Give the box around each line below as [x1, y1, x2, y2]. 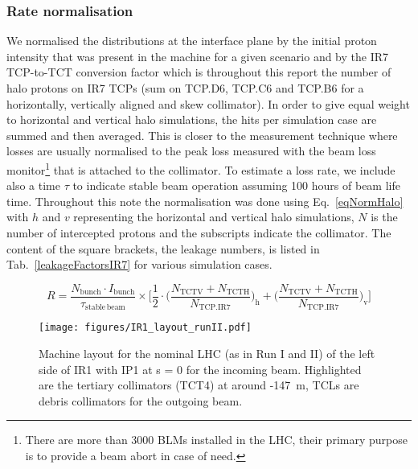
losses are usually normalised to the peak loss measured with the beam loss [6, 142, 376, 159]
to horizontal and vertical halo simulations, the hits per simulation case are [6, 111, 377, 128]
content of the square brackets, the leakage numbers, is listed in [6, 240, 320, 257]
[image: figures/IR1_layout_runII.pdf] [39, 322, 252, 334]
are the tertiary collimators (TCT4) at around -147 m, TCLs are [39, 376, 359, 393]
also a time [6, 177, 60, 194]
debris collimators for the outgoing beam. [39, 392, 243, 409]
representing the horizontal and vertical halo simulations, [73, 208, 354, 225]
